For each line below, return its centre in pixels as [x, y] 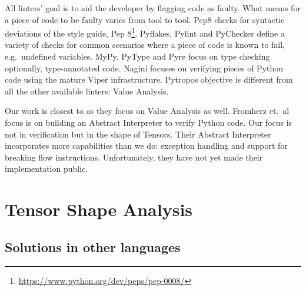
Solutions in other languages [93, 246]
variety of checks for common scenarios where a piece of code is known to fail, [145, 45]
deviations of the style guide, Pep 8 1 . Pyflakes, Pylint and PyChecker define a [145, 32]
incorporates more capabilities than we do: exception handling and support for [146, 145]
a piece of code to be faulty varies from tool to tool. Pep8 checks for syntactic [145, 19]
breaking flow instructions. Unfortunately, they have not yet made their [134, 157]
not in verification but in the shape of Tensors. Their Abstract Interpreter [138, 134]
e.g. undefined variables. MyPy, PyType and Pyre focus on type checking [137, 56]
